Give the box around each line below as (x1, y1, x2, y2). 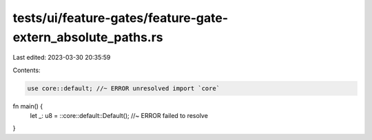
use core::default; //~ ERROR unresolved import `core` (27, 84, 220, 92)
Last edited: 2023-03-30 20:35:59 (12, 54, 111, 62)
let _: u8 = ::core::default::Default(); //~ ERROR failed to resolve (30, 112, 208, 120)
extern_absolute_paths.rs (12, 30, 163, 45)
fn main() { (12, 102, 43, 110)
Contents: (12, 66, 41, 74)
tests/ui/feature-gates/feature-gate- (12, 10, 229, 25)
